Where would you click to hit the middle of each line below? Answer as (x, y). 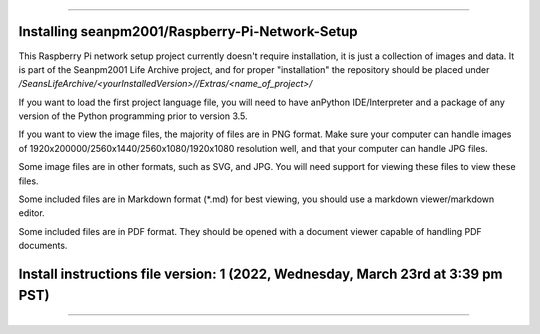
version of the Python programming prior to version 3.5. (133, 116)
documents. (43, 246)
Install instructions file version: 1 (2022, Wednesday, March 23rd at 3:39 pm (260, 274)
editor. (31, 213)
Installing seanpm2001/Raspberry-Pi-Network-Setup (188, 31)
